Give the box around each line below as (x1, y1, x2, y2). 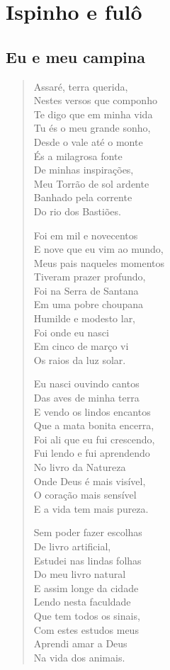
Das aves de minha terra (33, 390, 140, 405)
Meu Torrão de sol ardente (33, 176, 149, 191)
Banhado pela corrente (33, 190, 132, 205)
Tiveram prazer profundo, (33, 269, 146, 284)
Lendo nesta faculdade (33, 594, 131, 609)
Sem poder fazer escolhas (33, 525, 142, 540)
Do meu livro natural (33, 567, 126, 581)
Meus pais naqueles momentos (33, 255, 165, 270)
